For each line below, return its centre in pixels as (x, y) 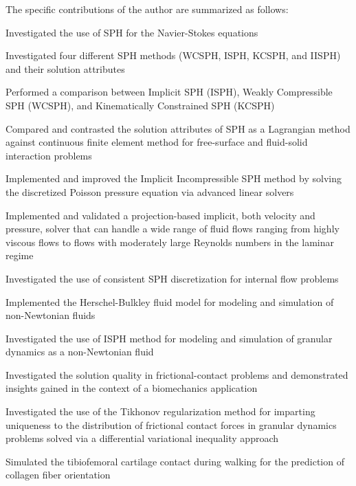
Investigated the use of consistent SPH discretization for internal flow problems (172, 278)
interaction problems (49, 155)
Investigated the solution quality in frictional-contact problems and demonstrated (177, 374)
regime (20, 255)
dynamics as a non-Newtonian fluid (80, 352)
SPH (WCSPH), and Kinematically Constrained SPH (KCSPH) (140, 105)
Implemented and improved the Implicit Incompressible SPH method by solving (174, 178)
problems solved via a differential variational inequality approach (142, 438)
